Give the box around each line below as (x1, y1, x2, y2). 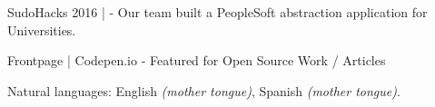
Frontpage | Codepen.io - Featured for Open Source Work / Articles (7, 51, 386, 70)
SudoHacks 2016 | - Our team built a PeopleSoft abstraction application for (7, 3, 428, 21)
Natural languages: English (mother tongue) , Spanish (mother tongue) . (7, 81, 400, 100)
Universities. (7, 20, 76, 39)
